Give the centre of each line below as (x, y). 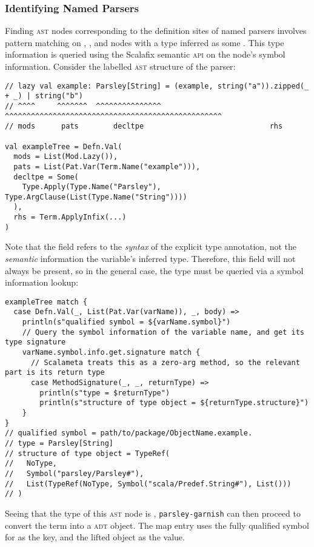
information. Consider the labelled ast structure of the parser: (120, 66)
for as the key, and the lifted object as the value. (95, 537)
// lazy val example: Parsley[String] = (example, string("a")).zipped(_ (157, 86)
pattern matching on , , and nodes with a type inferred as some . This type (145, 42)
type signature (35, 342)
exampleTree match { (46, 302)
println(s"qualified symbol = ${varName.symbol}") (126, 322)
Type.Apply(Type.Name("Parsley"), (92, 187)
